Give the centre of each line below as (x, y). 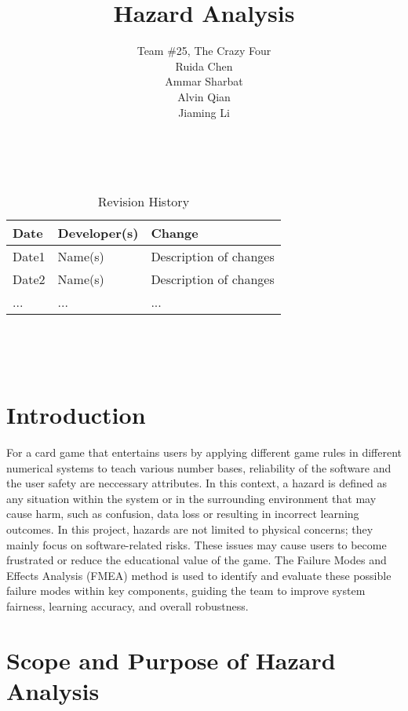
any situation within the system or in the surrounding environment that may (191, 498)
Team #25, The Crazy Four (204, 51)
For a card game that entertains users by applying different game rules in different (204, 452)
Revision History (144, 201)
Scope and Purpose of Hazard (171, 660)
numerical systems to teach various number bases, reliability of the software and (199, 467)
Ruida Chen (204, 66)
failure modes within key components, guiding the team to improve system (186, 591)
